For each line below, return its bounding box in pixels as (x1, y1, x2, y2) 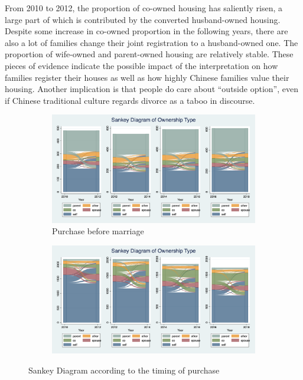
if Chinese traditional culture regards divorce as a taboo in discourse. (5, 94, 255, 106)
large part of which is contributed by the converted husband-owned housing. (5, 13, 281, 25)
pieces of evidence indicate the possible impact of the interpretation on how (5, 59, 278, 71)
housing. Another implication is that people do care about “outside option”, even (5, 83, 298, 95)
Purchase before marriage (52, 225, 144, 237)
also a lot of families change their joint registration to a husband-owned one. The (5, 36, 298, 48)
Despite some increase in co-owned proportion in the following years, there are (5, 25, 288, 37)
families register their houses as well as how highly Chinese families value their (5, 71, 289, 83)
